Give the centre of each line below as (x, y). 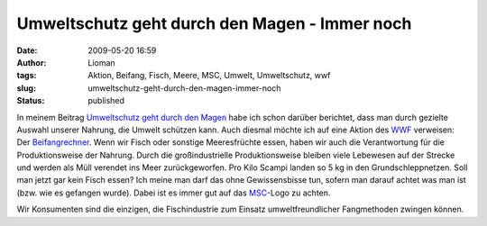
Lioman (102, 62)
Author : (32, 62)
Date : (27, 50)
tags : (27, 76)
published (106, 101)
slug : (26, 88)
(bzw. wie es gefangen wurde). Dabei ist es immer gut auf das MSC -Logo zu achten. (174, 193)
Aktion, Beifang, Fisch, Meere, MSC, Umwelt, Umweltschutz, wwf (209, 76)
